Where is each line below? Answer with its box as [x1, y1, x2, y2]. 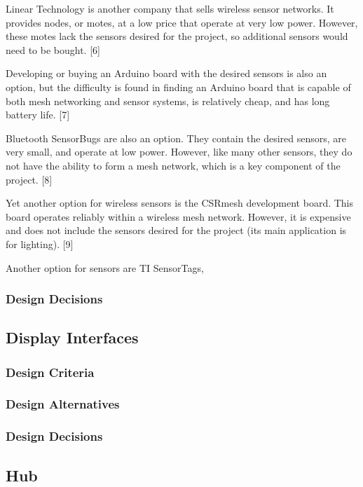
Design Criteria [6, 363, 95, 380]
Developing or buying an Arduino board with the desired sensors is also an [6, 66, 327, 81]
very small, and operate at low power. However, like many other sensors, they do [6, 144, 352, 159]
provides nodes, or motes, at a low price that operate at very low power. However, [6, 15, 358, 29]
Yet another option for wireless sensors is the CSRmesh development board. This [6, 196, 354, 210]
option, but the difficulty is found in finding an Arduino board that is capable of [6, 79, 351, 94]
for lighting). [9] [6, 236, 74, 251]
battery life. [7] [6, 107, 70, 122]
